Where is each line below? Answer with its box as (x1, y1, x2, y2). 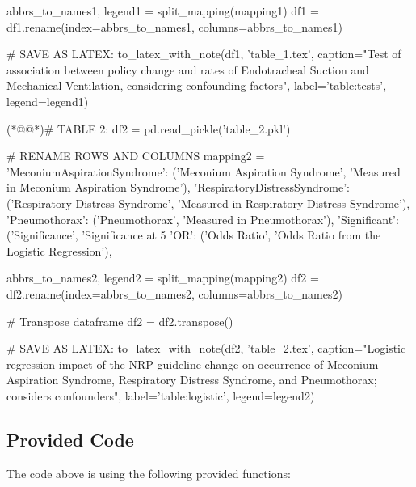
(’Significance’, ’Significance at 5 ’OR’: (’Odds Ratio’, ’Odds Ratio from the (6, 227, 381, 243)
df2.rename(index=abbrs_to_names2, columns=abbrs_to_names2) (6, 285, 342, 302)
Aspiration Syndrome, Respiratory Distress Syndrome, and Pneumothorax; (6, 371, 377, 388)
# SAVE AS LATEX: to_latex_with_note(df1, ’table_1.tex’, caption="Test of (6, 45, 401, 62)
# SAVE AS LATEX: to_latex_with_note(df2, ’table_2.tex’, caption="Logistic (6, 340, 406, 357)
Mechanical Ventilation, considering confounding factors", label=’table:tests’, (6, 77, 387, 94)
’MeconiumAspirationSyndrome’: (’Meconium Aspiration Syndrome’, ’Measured (6, 163, 401, 180)
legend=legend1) (6, 92, 89, 109)
